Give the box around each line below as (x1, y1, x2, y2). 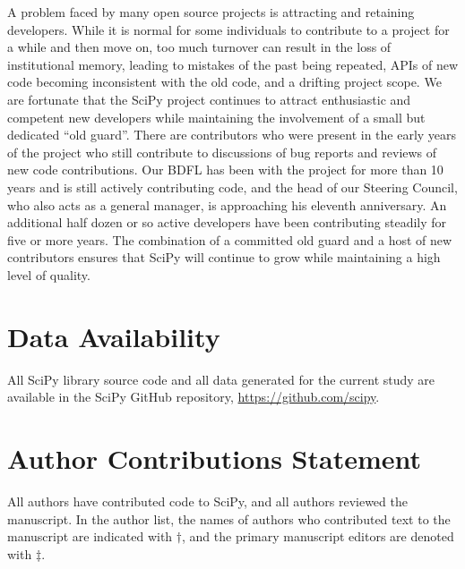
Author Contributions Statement (7, 440, 422, 476)
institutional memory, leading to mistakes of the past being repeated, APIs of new (7, 55, 459, 73)
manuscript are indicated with (7, 527, 173, 546)
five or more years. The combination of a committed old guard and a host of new (7, 230, 452, 249)
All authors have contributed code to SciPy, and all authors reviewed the (7, 491, 408, 510)
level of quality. (7, 265, 90, 284)
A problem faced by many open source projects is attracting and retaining (7, 3, 415, 21)
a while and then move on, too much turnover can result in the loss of (7, 38, 392, 56)
